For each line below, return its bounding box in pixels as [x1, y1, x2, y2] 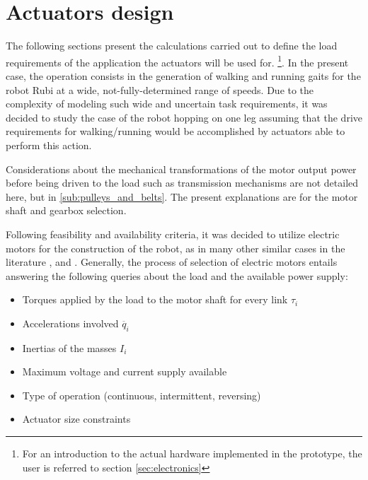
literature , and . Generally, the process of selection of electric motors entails [6, 254, 338, 269]
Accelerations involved [22, 315, 119, 330]
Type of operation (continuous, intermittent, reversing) [22, 387, 261, 402]
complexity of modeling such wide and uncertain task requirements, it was [6, 96, 328, 111]
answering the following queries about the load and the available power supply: [6, 268, 348, 283]
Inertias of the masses [22, 340, 117, 355]
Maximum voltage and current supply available [22, 364, 227, 379]
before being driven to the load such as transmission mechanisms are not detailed [6, 175, 359, 190]
